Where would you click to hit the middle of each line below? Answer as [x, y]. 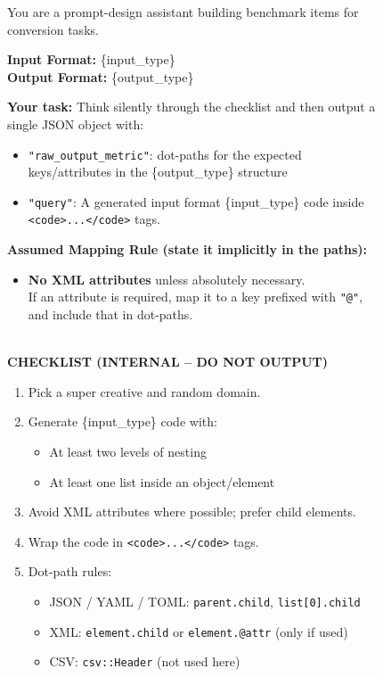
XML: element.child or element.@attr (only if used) [199, 631]
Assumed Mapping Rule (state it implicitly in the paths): [187, 249]
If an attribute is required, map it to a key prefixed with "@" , [196, 297]
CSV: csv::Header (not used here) [145, 661]
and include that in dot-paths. [110, 314]
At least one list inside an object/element [162, 481]
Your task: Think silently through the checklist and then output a [191, 107]
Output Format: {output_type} [101, 76]
